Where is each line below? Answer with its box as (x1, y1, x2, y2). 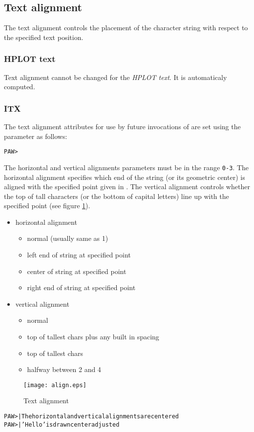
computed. (4, 81, 35, 92)
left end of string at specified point (27, 250, 131, 260)
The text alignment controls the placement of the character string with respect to (4, 22, 248, 33)
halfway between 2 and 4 (27, 364, 101, 374)
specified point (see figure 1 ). (4, 200, 90, 211)
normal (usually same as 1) (27, 233, 108, 243)
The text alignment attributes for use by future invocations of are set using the (4, 121, 241, 132)
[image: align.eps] (23, 381, 86, 389)
